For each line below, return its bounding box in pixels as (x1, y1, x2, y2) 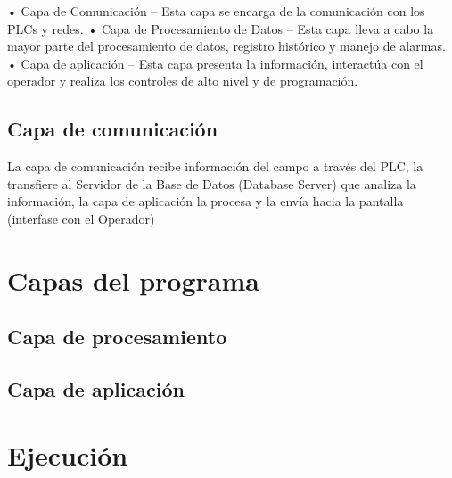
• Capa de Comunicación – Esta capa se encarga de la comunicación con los (7, 2, 425, 20)
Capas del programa (7, 261, 259, 298)
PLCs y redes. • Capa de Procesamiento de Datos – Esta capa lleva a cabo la (7, 19, 434, 37)
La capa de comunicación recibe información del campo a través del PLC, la (7, 157, 423, 176)
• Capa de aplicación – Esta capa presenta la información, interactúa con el (7, 54, 423, 72)
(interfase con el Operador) (7, 209, 155, 227)
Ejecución (7, 436, 128, 473)
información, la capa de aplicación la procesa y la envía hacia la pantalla (7, 192, 404, 210)
